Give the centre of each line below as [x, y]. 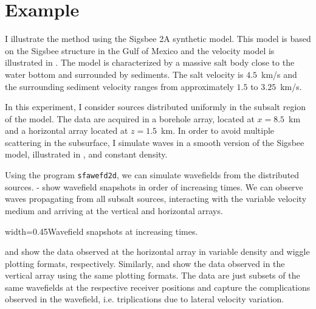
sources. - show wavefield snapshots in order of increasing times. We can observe [154, 186]
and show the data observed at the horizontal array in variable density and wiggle [157, 252]
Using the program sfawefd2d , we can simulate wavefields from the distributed [152, 175]
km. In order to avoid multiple [218, 130]
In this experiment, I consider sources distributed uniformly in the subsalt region [156, 107]
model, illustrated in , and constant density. [86, 154]
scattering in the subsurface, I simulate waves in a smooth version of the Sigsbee [155, 142]
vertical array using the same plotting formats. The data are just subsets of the [153, 275]
